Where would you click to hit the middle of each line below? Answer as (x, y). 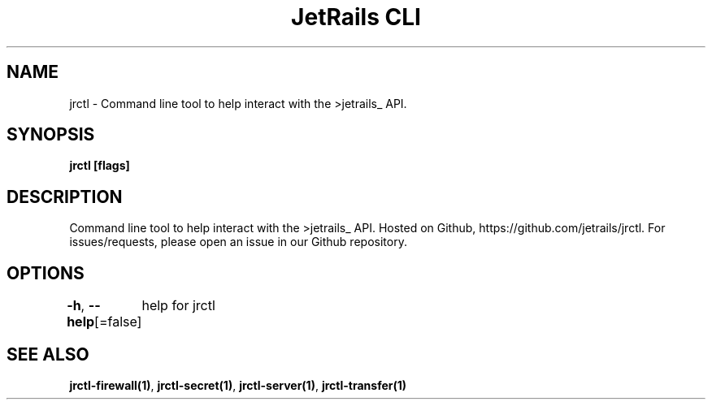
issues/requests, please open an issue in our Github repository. (238, 242)
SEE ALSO (48, 354)
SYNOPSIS (51, 135)
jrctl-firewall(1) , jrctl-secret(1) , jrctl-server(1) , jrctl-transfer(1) (238, 385)
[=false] (118, 322)
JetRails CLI (356, 17)
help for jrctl (178, 306)
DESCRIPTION (65, 197)
